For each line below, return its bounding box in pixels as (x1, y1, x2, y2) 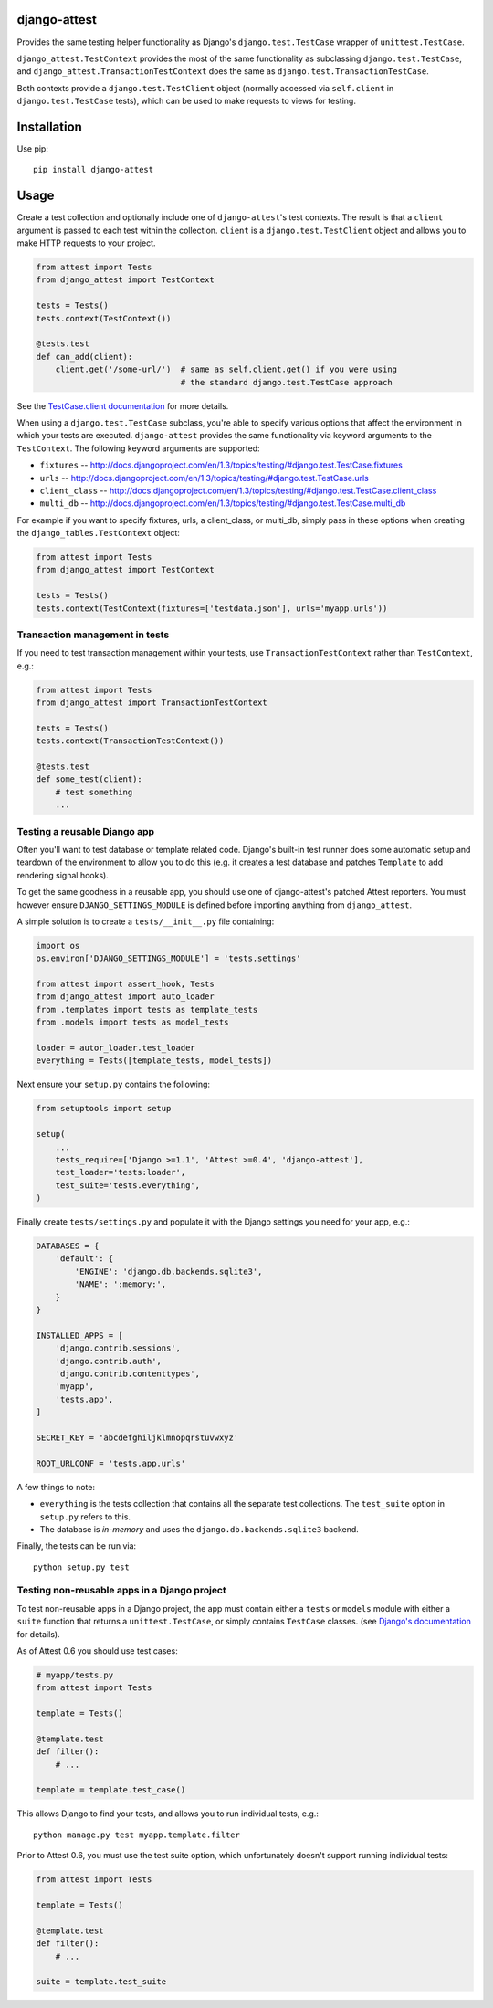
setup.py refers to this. (39, 1511, 131, 1522)
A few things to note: (16, 1481, 96, 1492)
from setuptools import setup (36, 1103, 172, 1114)
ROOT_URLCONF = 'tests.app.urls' (36, 1457, 186, 1468)
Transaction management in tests (16, 628, 170, 641)
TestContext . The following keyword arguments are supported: (16, 443, 260, 454)
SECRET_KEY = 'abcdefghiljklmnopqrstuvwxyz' (36, 1432, 239, 1443)
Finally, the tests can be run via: (16, 1540, 137, 1551)
